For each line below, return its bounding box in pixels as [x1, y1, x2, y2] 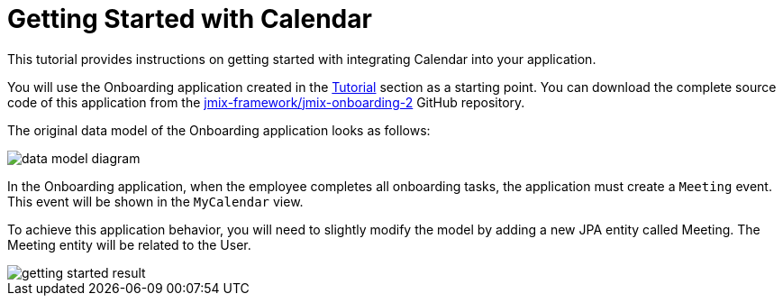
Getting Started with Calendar [7, 4, 372, 34]
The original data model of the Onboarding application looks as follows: [7, 122, 431, 138]
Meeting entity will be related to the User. [7, 236, 251, 252]
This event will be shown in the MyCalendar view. [7, 193, 304, 209]
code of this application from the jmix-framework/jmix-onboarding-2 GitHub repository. [7, 94, 525, 110]
